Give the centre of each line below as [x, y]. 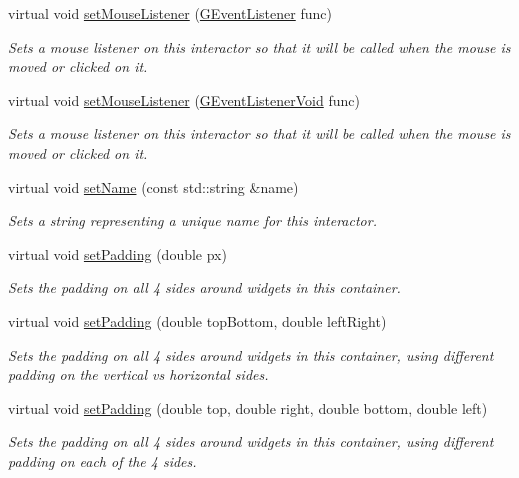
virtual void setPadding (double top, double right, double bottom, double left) [248, 407]
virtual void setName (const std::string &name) [153, 186]
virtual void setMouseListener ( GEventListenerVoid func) [184, 99]
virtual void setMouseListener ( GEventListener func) [170, 13]
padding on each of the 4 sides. [102, 460]
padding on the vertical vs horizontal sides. [138, 374]
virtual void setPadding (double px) [117, 253]
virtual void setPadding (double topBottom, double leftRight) [197, 320]
